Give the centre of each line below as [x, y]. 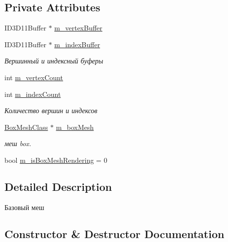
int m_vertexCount [34, 77]
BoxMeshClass [26, 127]
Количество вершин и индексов [51, 110]
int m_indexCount [33, 94]
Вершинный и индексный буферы [54, 61]
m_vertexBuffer [78, 28]
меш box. [18, 143]
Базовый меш [24, 207]
